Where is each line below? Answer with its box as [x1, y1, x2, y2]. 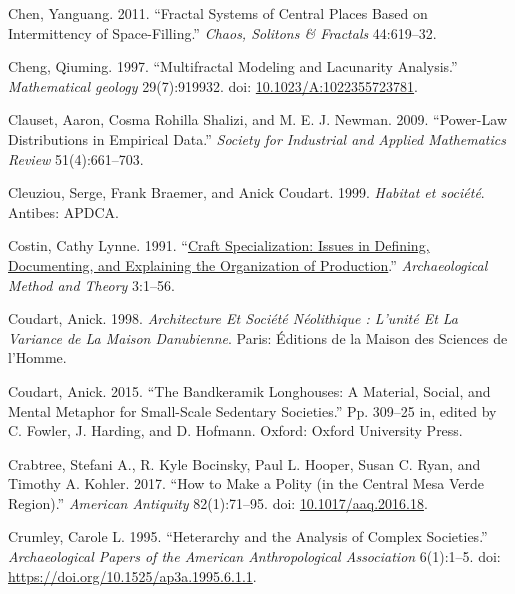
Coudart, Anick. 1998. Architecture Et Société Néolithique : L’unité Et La [8, 308, 459, 329]
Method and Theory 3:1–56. [8, 274, 175, 295]
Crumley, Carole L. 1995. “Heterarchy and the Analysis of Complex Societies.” [8, 526, 488, 547]
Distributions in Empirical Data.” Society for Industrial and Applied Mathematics [8, 128, 506, 149]
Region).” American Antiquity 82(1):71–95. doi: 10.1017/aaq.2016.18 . [8, 492, 428, 513]
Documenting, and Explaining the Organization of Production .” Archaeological [8, 254, 488, 275]
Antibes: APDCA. [8, 201, 119, 222]
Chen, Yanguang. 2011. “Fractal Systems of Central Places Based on [8, 3, 428, 23]
